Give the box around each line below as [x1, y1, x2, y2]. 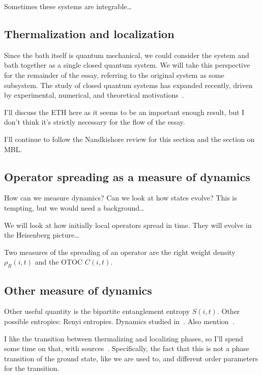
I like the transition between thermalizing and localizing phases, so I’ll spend [4, 333, 243, 343]
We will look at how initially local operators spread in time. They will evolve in [4, 219, 252, 230]
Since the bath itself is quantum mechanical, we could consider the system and [4, 49, 249, 60]
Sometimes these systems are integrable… [4, 1, 132, 11]
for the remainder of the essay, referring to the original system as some [4, 69, 224, 80]
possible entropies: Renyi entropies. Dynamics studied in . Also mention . [4, 315, 235, 326]
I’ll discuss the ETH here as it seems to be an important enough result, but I [4, 106, 245, 117]
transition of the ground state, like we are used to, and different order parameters [4, 353, 258, 363]
